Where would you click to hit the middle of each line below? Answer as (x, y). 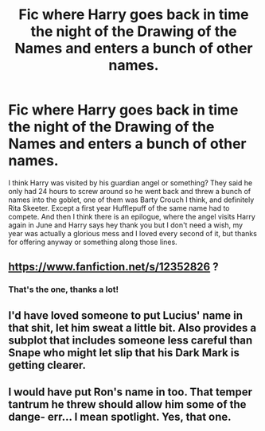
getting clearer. (47, 365)
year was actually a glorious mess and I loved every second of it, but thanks (132, 233)
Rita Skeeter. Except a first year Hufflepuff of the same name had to (119, 208)
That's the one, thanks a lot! (64, 289)
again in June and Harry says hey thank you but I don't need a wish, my (126, 225)
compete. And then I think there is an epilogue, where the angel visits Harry (132, 216)
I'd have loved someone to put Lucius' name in (126, 315)
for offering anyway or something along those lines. (93, 242)
